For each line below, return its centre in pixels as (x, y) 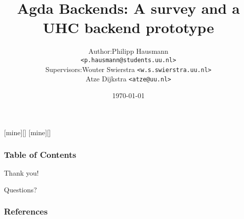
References (26, 211)
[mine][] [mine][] (27, 132)
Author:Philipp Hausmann (128, 51)
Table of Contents (40, 154)
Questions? (20, 189)
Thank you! (21, 173)
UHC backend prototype (128, 27)
